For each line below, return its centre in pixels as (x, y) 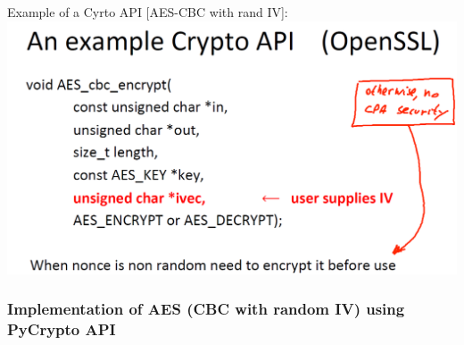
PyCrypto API (62, 329)
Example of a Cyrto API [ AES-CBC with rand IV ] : (148, 12)
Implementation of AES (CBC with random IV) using (206, 309)
